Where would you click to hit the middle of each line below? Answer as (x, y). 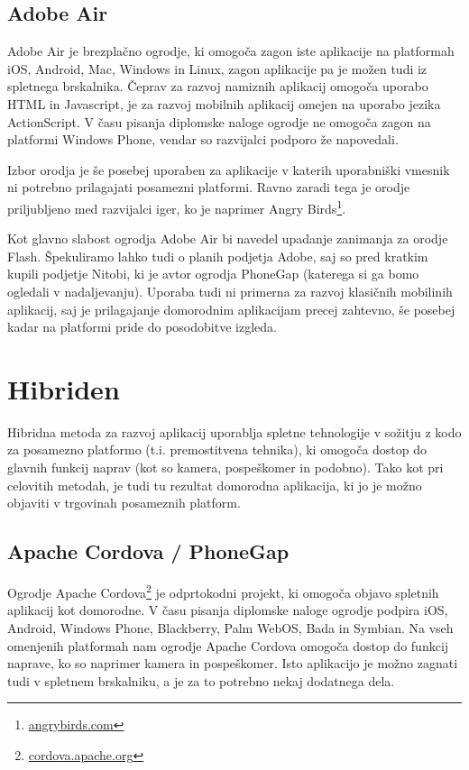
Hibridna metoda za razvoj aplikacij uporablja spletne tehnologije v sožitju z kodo (234, 431)
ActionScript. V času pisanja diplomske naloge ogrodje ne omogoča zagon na (219, 121)
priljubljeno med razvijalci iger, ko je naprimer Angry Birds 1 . (177, 206)
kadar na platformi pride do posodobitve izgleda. (142, 327)
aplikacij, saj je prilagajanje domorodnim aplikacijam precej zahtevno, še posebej (231, 309)
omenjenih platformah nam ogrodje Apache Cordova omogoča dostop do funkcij (228, 645)
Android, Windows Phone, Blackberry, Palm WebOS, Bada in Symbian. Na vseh (230, 627)
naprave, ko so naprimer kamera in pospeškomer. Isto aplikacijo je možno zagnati (233, 663)
